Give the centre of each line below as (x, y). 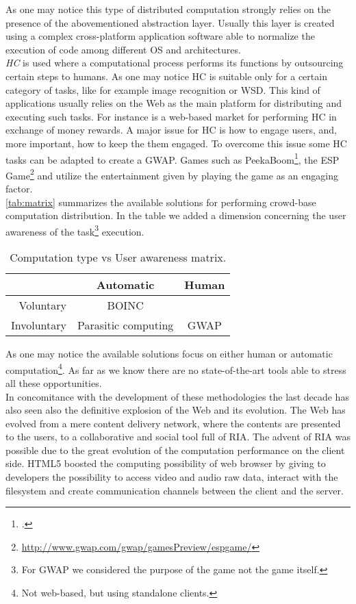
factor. (19, 189)
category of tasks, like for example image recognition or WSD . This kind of (163, 89)
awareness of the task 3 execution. (75, 230)
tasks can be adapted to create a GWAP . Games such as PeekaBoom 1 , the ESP (173, 158)
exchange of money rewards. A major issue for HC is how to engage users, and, (171, 130)
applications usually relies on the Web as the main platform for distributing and (174, 103)
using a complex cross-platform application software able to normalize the (160, 36)
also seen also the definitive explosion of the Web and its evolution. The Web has (176, 410)
